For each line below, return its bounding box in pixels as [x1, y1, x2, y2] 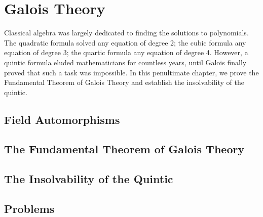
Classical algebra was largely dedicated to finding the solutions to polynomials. [4, 27, 249, 38]
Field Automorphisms [4, 111, 120, 127]
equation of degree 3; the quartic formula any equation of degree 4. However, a [4, 47, 248, 58]
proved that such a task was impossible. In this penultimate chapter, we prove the [4, 67, 259, 77]
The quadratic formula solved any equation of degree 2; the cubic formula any [4, 37, 246, 48]
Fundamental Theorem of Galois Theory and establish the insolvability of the [4, 77, 244, 88]
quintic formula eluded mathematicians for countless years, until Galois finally [4, 57, 247, 67]
